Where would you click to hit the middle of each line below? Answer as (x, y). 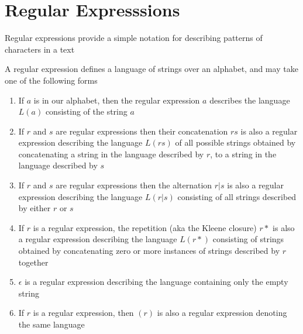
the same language (51, 324)
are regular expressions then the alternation (134, 185)
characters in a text (40, 49)
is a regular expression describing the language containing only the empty (156, 282)
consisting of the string (86, 111)
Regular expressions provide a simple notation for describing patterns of (134, 38)
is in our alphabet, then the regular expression (117, 100)
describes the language (250, 100)
